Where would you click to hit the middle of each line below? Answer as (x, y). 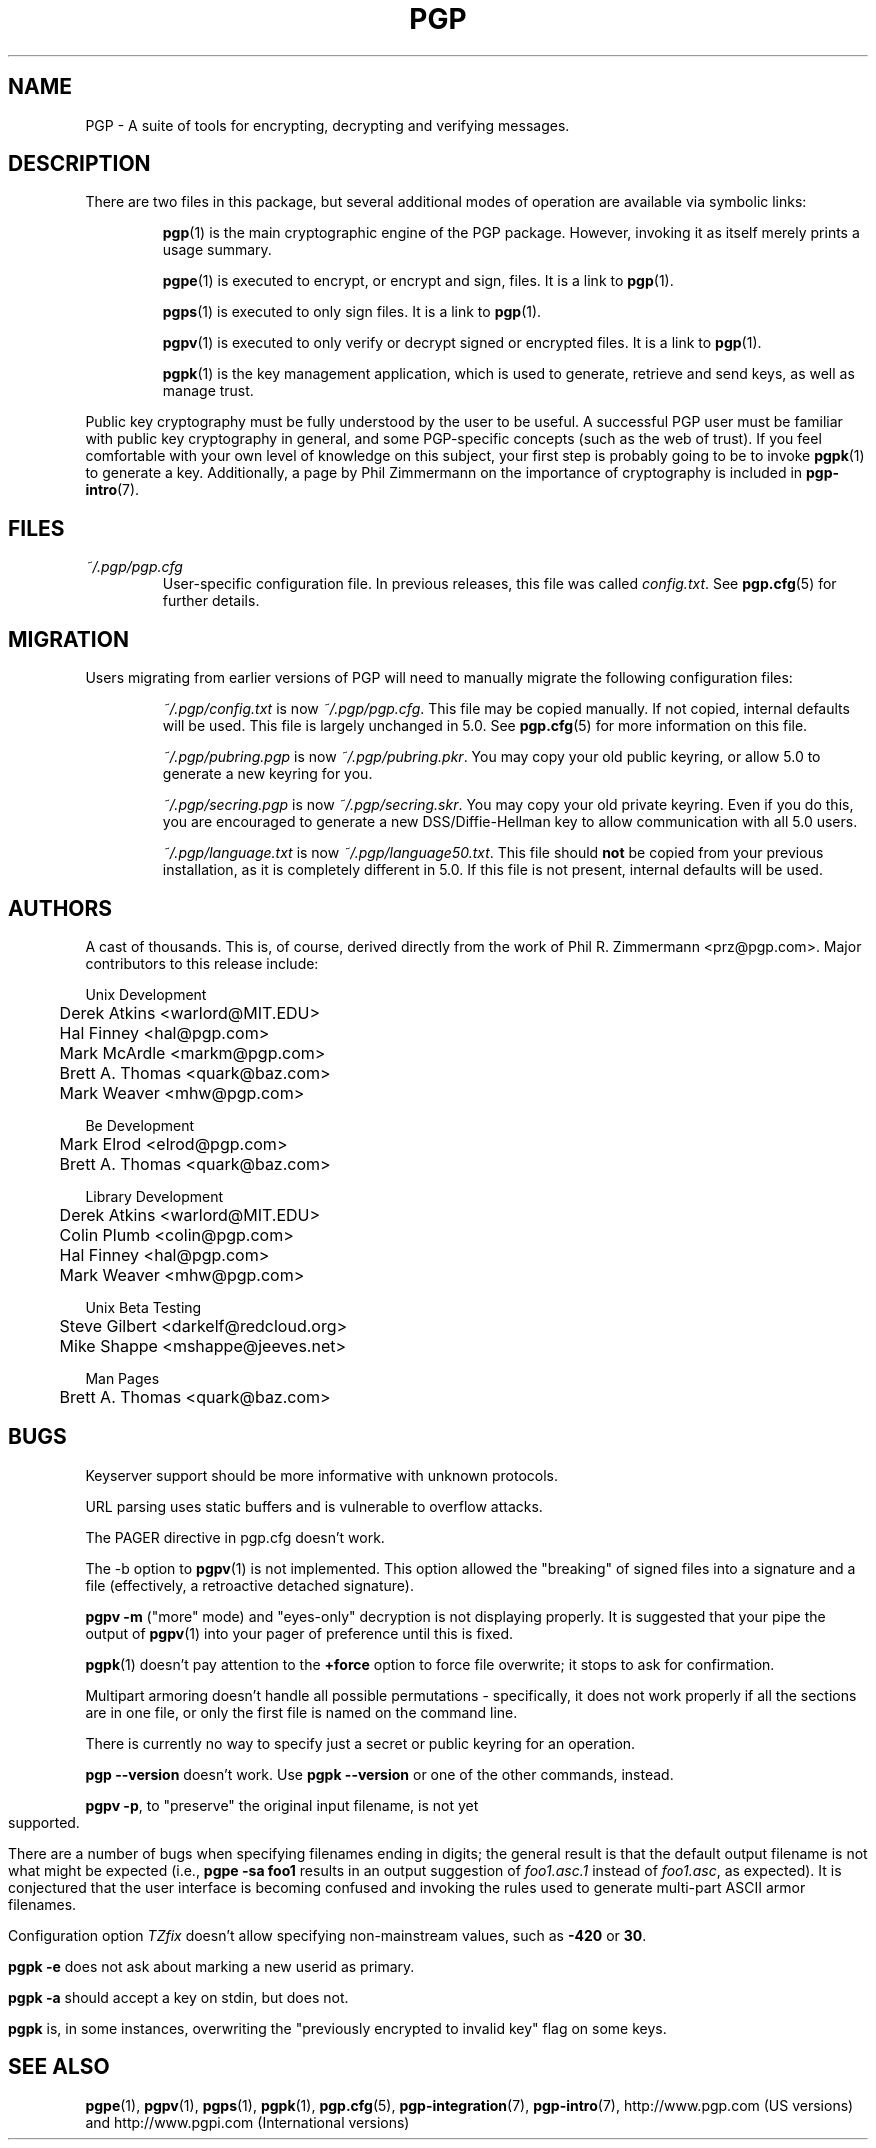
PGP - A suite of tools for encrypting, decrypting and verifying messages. (327, 125)
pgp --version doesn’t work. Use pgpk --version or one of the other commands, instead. (379, 1774)
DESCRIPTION (79, 164)
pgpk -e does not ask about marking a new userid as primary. (211, 1966)
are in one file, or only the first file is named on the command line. (301, 1712)
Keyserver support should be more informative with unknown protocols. (322, 1475)
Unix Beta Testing (143, 1307)
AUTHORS (60, 908)
